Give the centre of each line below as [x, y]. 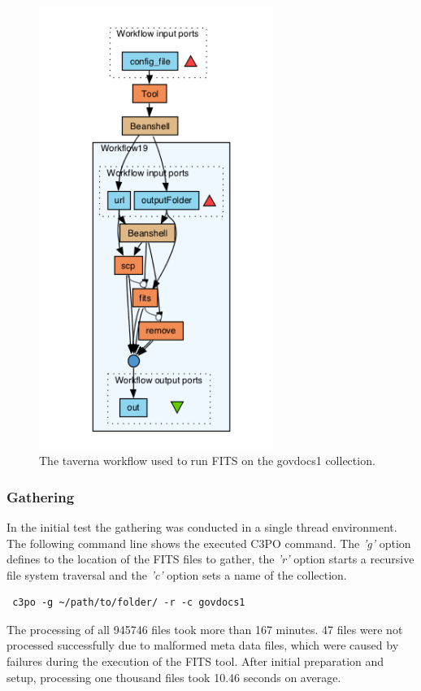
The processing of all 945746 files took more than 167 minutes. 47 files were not [205, 629]
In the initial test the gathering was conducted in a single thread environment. [202, 526]
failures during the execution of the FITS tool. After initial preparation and [195, 661]
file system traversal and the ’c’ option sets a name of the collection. [177, 574]
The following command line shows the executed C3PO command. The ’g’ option [209, 543]
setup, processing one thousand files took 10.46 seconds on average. [174, 677]
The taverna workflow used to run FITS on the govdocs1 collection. [207, 461]
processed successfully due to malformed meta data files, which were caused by [203, 645]
